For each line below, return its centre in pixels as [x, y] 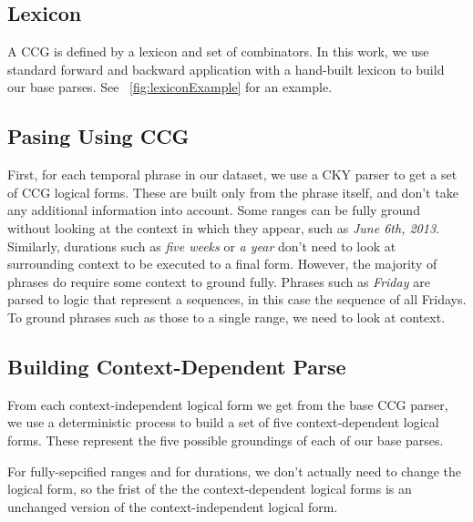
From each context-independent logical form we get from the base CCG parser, [228, 404]
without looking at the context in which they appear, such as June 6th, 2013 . [223, 227]
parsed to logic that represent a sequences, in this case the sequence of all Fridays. [237, 299]
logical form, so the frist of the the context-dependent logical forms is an [210, 489]
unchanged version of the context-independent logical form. [173, 506]
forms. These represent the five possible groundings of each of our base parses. [226, 440]
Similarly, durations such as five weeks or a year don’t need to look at [202, 246]
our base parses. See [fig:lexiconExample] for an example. [170, 87]
